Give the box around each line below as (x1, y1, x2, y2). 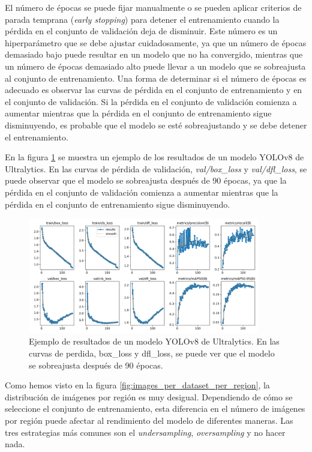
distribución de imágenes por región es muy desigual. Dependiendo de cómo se (5, 390, 293, 403)
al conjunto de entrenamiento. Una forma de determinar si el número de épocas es (5, 71, 307, 84)
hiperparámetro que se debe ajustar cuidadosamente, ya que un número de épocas (5, 36, 307, 49)
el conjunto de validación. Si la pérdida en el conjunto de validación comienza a (5, 95, 297, 107)
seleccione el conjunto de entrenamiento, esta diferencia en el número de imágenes (5, 402, 305, 415)
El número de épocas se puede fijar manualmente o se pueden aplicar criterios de (5, 1, 302, 13)
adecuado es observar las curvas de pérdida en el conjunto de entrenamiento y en (5, 83, 302, 96)
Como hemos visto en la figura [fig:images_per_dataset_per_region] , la (5, 379, 270, 391)
